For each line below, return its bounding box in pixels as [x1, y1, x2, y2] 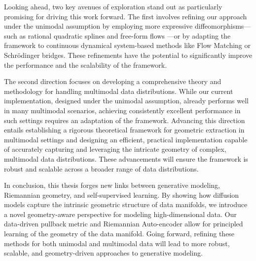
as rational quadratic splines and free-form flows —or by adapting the [19, 30, 231, 41]
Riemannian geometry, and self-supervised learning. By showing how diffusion [4, 189, 239, 200]
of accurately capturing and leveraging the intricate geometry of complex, [4, 144, 226, 154]
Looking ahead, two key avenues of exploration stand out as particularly [4, 1, 222, 11]
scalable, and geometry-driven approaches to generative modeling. [4, 248, 203, 258]
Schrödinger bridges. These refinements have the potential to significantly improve [4, 49, 253, 60]
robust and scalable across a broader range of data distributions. [4, 163, 199, 174]
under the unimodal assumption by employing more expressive [4, 21, 193, 31]
